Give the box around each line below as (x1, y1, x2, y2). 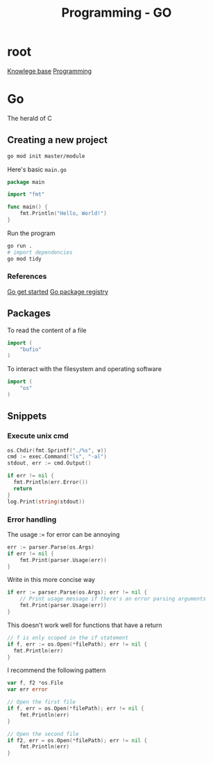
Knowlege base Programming (7, 67, 92, 75)
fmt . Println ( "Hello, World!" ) (19, 210, 108, 217)
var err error (7, 686, 49, 693)
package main (7, 178, 45, 185)
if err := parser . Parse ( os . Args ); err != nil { (7, 589, 148, 596)
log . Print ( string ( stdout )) (7, 498, 85, 505)
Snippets (7, 411, 47, 422)
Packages (7, 307, 51, 320)
